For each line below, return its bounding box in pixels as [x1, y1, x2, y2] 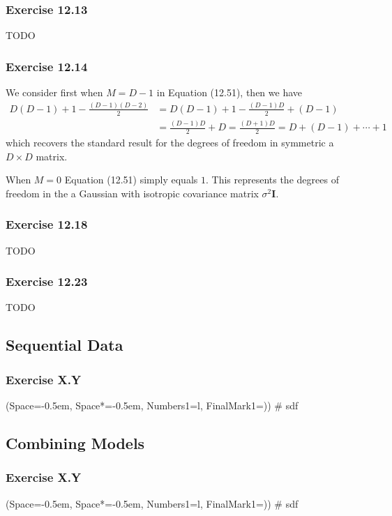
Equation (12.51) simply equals [64, 172, 198, 187]
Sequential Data [6, 334, 123, 356]
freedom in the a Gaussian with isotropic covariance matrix [6, 185, 259, 200]
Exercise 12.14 [6, 57, 88, 75]
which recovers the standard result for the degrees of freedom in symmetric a [6, 135, 334, 149]
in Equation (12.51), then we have [156, 85, 303, 100]
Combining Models [6, 432, 145, 453]
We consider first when [6, 85, 103, 100]
